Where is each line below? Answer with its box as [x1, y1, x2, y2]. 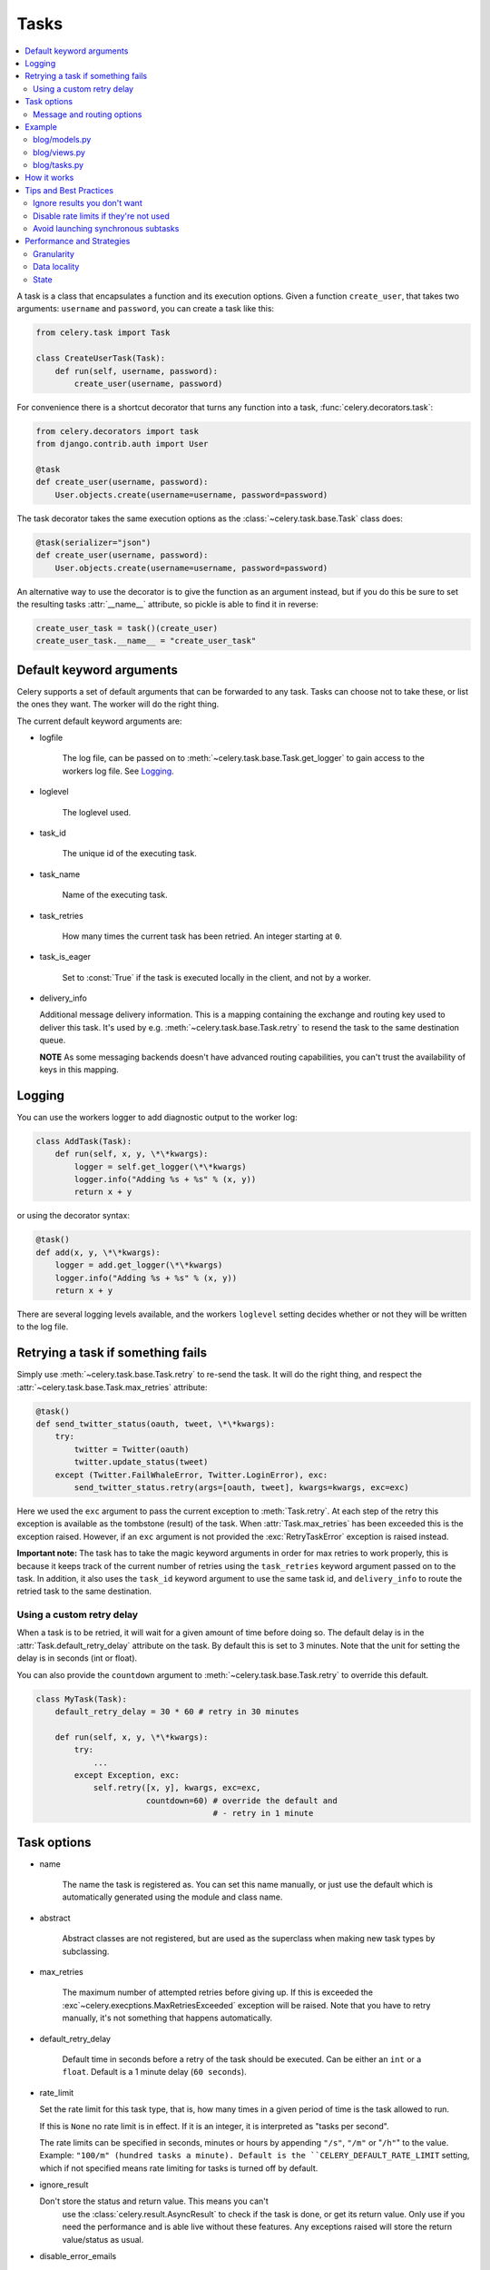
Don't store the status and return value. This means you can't [39, 2196, 269, 2206]
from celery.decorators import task [35, 426, 200, 436]
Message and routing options [33, 109, 142, 120]
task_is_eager [39, 952, 91, 962]
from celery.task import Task [35, 328, 171, 338]
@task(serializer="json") [35, 537, 152, 548]
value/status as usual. [62, 2234, 144, 2245]
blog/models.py [33, 134, 92, 145]
